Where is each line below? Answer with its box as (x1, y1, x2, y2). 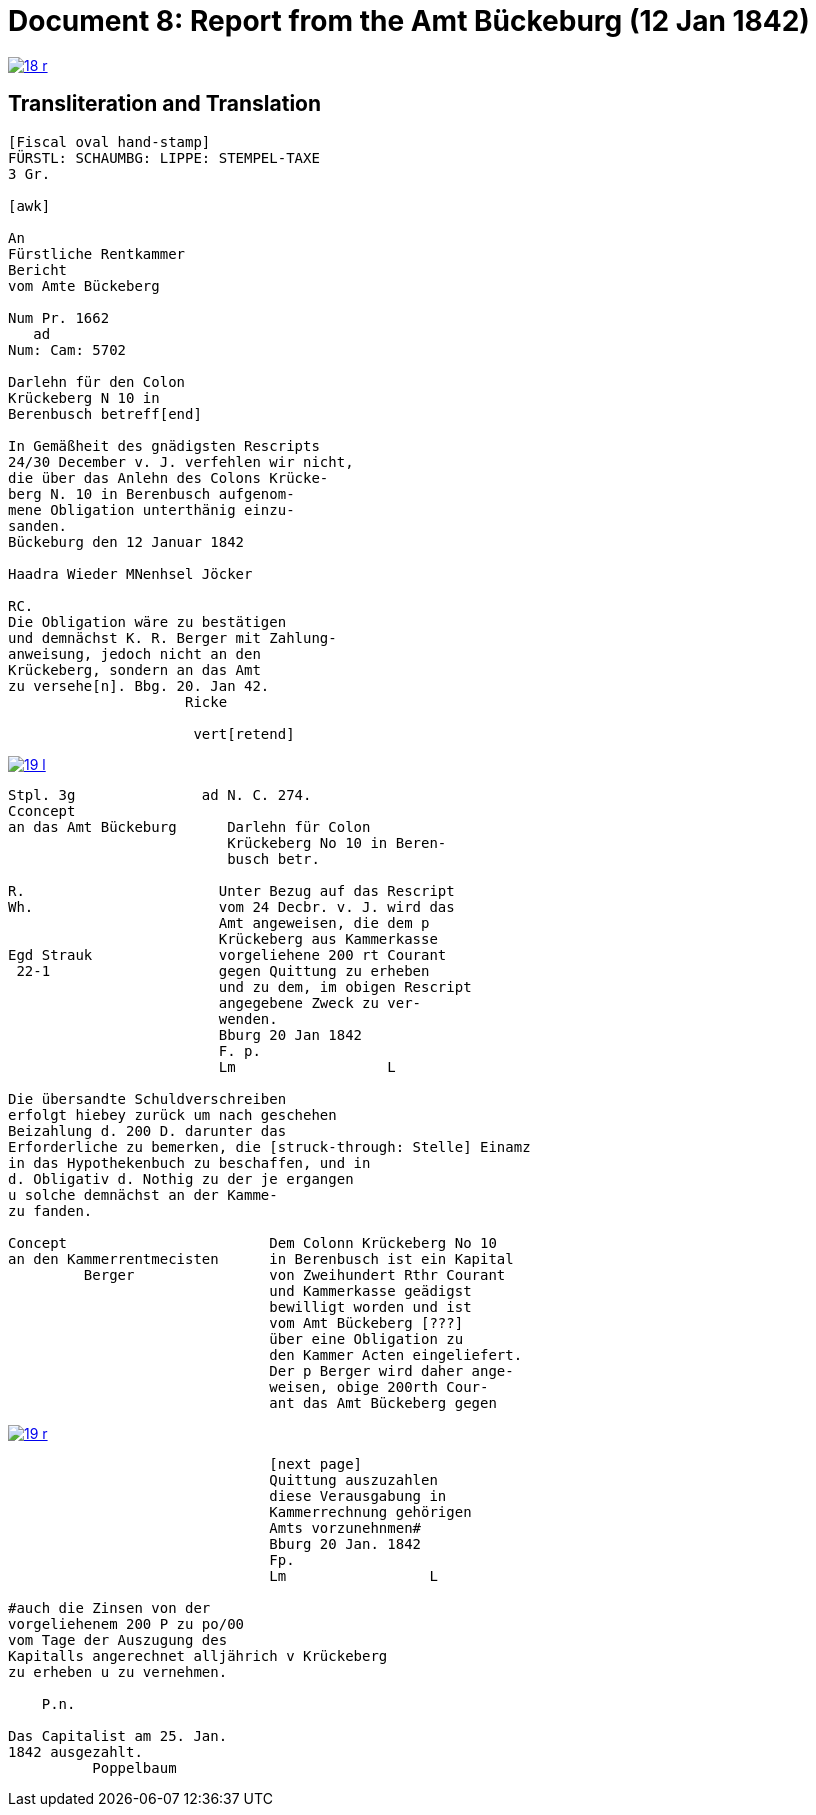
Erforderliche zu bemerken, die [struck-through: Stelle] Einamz (8, 1138, 531, 1155)
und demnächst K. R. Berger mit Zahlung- (8, 629, 337, 646)
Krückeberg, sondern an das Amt (8, 661, 261, 678)
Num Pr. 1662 (8, 309, 110, 326)
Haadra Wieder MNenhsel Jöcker (8, 565, 253, 582)
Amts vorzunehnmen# (269, 1519, 422, 1536)
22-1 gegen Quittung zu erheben (16, 962, 430, 979)
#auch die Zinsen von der (8, 1599, 211, 1616)
